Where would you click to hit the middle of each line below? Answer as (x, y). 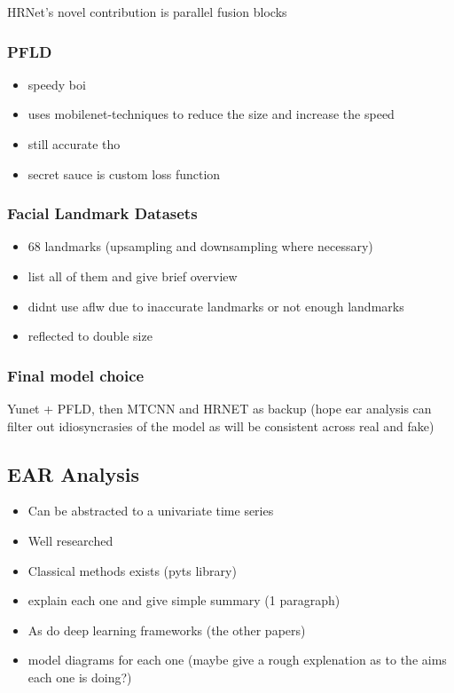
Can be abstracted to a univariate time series (151, 511)
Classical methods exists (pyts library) (132, 570)
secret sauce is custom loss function (124, 173)
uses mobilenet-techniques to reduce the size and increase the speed (211, 114)
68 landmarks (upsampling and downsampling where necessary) (200, 246)
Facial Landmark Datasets (102, 213)
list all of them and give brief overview (133, 276)
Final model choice (76, 375)
